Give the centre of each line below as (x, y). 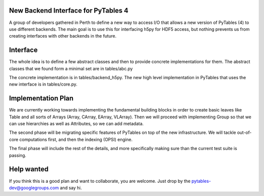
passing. (18, 155)
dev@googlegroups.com (34, 188)
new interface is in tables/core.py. (43, 84)
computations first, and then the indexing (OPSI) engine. (76, 139)
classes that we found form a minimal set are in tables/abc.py (71, 68)
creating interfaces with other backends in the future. (63, 36)
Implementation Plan (41, 98)
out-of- (244, 132)
